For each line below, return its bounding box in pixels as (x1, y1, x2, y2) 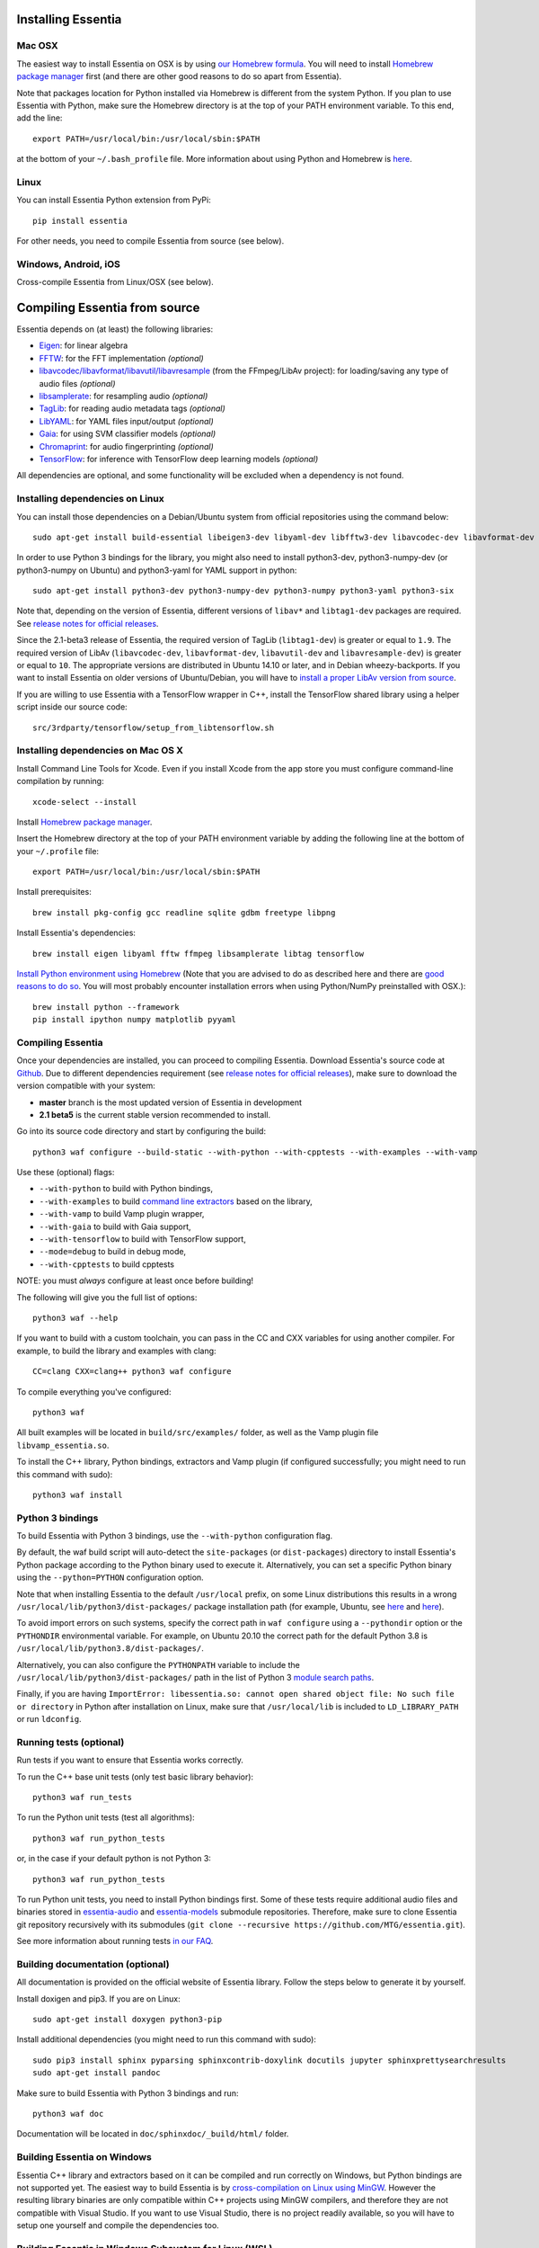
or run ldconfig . (16, 1714, 82, 1725)
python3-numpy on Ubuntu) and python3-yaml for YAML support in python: (16, 565, 297, 575)
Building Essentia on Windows (16, 2151, 152, 2163)
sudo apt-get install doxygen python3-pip (32, 2014, 223, 2025)
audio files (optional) (39, 378, 116, 388)
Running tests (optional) (16, 1735, 125, 1748)
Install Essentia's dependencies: (16, 927, 137, 939)
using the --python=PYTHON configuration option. (16, 1572, 204, 1583)
